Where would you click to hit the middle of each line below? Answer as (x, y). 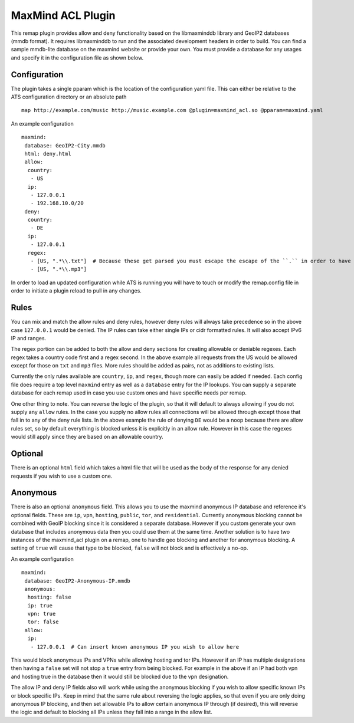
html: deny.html (48, 154)
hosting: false (49, 597)
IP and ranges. (29, 338)
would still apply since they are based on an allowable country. (87, 437)
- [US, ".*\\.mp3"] (59, 269)
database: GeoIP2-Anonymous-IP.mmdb (78, 581)
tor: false (43, 622)
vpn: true (42, 614)
